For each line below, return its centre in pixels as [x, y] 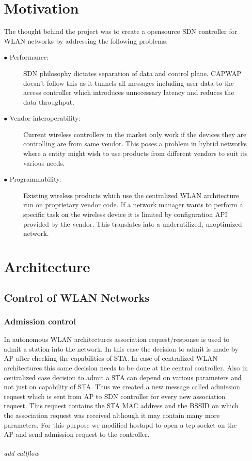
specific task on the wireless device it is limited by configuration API [126, 214]
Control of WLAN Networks [77, 297]
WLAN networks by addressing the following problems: [86, 40]
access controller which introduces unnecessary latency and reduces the [129, 92]
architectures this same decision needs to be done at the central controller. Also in [126, 367]
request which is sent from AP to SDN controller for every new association [115, 396]
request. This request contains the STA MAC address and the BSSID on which [121, 406]
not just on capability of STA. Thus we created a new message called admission [122, 387]
